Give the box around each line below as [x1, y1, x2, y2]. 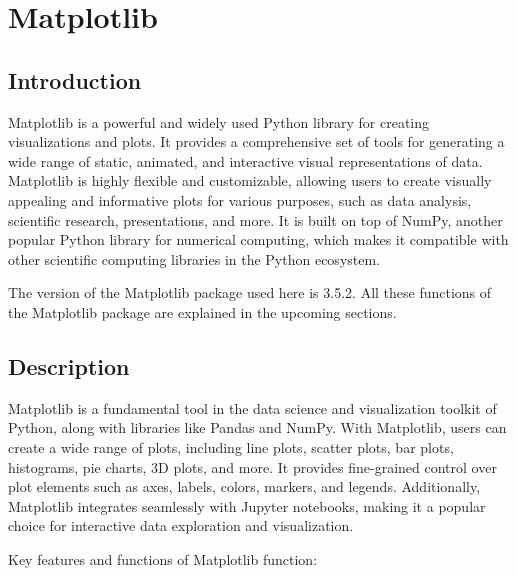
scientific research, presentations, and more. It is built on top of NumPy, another [8, 209, 503, 230]
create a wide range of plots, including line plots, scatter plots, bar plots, [8, 436, 454, 457]
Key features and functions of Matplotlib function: [8, 548, 318, 569]
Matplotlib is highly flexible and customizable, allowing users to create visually [8, 170, 492, 191]
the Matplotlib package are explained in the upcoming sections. [8, 301, 397, 322]
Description [8, 350, 130, 381]
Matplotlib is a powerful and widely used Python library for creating [8, 111, 430, 132]
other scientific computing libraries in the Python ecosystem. [8, 248, 381, 269]
